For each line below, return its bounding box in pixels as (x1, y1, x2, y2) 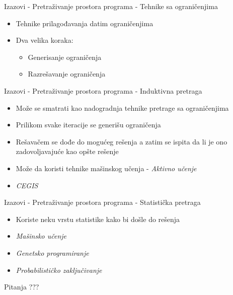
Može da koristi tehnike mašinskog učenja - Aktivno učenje (16, 163, 197, 173)
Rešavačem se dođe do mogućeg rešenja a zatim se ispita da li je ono (16, 136, 227, 146)
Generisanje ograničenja (28, 51, 102, 62)
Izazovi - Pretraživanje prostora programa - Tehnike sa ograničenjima (4, 1, 218, 11)
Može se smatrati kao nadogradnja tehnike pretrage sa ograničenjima (16, 102, 229, 113)
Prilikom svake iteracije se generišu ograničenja (16, 119, 161, 130)
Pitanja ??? (4, 281, 39, 292)
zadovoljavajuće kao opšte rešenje (16, 146, 119, 157)
